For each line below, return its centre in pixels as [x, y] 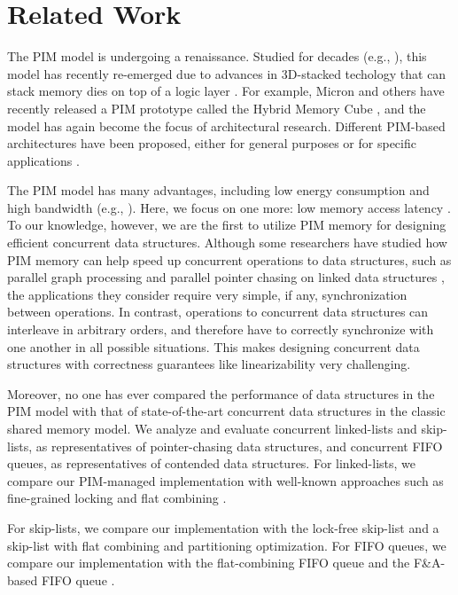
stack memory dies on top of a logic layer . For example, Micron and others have [226, 91]
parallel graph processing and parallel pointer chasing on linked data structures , [226, 277]
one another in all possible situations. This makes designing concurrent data [213, 346]
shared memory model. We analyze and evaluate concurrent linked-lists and [212, 428]
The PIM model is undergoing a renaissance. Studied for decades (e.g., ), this [217, 56]
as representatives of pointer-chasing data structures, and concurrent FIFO [239, 446]
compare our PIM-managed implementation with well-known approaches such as [225, 480]
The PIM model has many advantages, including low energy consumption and [218, 190]
